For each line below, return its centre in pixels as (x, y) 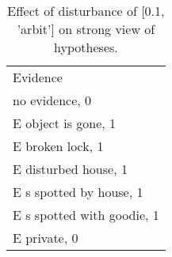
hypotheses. (86, 47)
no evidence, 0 (52, 100)
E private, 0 (46, 238)
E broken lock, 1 (58, 146)
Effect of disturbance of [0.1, (86, 11)
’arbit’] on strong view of (86, 29)
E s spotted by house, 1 (78, 192)
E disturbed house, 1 (70, 169)
